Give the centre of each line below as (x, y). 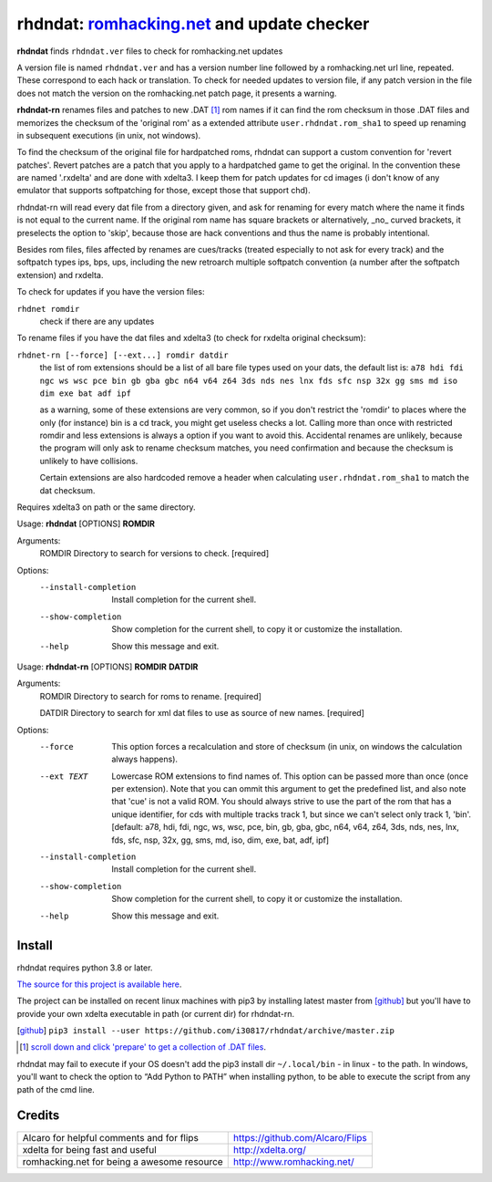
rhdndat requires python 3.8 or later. (85, 968)
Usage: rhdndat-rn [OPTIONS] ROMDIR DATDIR (108, 667)
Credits (38, 1116)
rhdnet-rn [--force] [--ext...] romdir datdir (123, 355)
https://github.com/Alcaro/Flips (300, 1137)
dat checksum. (67, 490)
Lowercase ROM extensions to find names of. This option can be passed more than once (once (290, 776)
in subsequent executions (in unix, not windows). (109, 135)
